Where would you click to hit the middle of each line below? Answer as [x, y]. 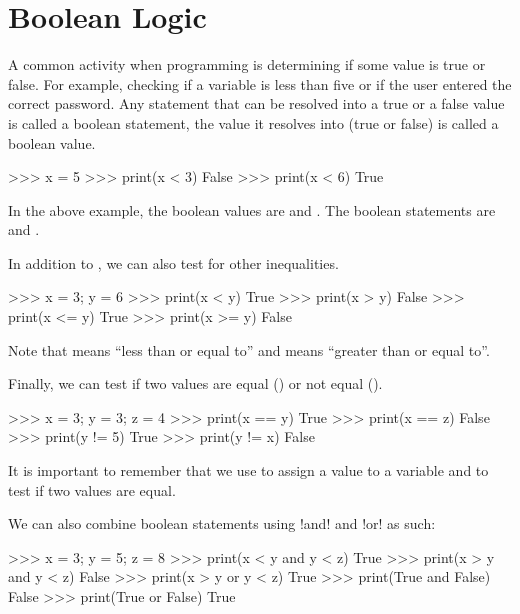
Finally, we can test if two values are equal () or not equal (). [195, 383]
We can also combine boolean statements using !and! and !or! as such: [222, 523]
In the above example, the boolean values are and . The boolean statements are [252, 209]
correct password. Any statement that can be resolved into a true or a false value [256, 103]
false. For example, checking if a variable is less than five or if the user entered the [260, 83]
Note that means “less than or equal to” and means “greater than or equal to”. [249, 349]
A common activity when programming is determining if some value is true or [247, 64]
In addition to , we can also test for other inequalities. [173, 262]
